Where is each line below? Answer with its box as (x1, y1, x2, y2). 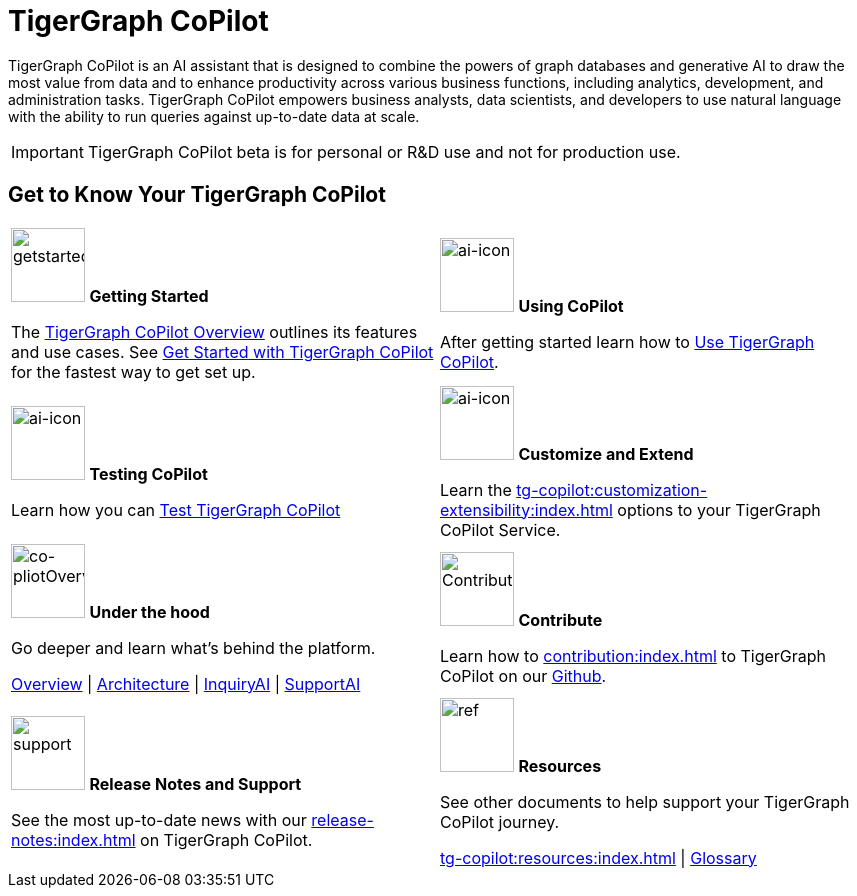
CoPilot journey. (440, 811, 560, 832)
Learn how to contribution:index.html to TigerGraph (440, 645, 827, 666)
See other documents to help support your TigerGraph (440, 791, 850, 812)
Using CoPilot (518, 295, 624, 316)
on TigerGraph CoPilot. (140, 829, 313, 850)
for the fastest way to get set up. (11, 361, 256, 382)
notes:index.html (11, 829, 136, 850)
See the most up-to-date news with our (11, 809, 307, 830)
